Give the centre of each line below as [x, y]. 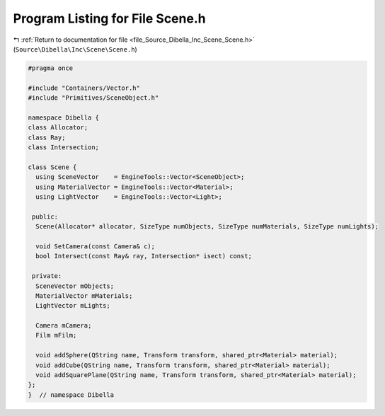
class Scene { [52, 167]
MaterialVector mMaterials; [84, 296]
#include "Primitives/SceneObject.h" [93, 98]
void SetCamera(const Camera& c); [96, 246]
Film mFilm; [56, 335]
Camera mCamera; [64, 326]
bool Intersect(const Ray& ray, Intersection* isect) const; [144, 256]
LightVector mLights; [73, 306]
